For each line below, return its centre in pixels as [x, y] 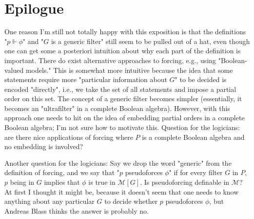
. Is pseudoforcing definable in [185, 182]
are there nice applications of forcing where [69, 137]
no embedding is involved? [44, 146]
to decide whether [131, 201]
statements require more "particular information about [86, 79]
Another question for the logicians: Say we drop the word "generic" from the [118, 163]
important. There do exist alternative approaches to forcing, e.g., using [110, 60]
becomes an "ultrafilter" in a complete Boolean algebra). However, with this [117, 108]
